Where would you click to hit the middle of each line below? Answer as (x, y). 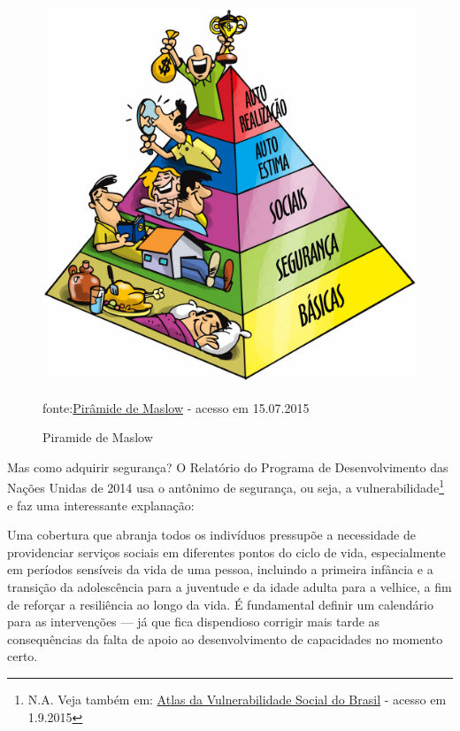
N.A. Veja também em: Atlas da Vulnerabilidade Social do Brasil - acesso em (237, 699)
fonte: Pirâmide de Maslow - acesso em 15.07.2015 (176, 407)
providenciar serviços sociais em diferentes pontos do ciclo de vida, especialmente (226, 552)
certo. (23, 656)
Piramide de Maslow (98, 437)
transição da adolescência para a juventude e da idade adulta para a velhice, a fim (230, 587)
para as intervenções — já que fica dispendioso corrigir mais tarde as (194, 622)
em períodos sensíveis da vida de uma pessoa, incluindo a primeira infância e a (220, 569)
